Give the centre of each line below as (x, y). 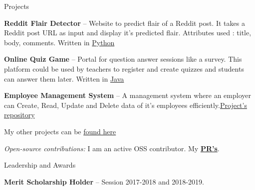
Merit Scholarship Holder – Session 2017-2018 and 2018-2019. (104, 181)
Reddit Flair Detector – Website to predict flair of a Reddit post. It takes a (125, 23)
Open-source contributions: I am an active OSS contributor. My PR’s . (112, 148)
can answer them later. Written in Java (64, 78)
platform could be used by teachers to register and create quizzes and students (124, 68)
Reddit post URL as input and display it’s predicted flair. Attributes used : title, (128, 33)
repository (19, 115)
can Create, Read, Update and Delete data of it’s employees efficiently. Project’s (126, 105)
